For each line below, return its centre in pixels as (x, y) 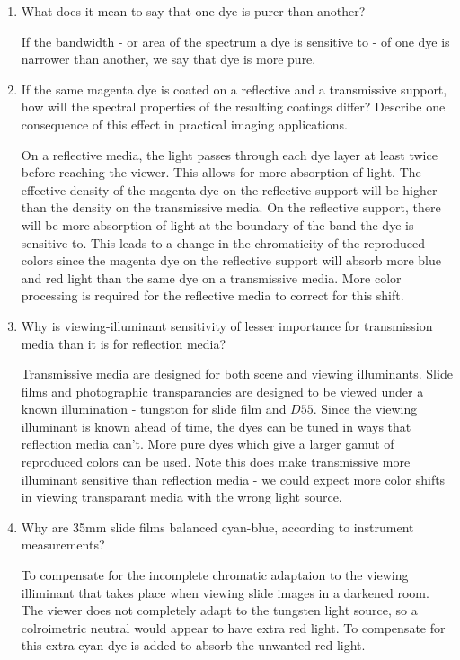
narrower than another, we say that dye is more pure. (168, 59)
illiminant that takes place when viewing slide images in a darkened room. (225, 592)
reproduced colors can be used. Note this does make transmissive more (216, 462)
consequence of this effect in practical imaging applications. (184, 124)
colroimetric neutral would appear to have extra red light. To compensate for (233, 627)
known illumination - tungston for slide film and (154, 409)
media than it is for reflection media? (124, 343)
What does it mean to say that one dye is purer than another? (193, 11)
